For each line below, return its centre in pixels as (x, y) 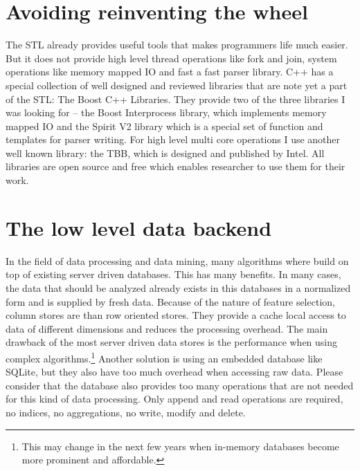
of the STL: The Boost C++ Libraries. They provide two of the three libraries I (175, 99)
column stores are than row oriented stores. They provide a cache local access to (176, 315)
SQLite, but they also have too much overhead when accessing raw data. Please (174, 372)
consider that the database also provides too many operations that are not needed (180, 385)
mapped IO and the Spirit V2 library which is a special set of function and (164, 126)
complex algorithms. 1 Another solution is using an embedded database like (164, 357)
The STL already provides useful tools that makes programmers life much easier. (177, 45)
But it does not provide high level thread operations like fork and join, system (171, 58)
